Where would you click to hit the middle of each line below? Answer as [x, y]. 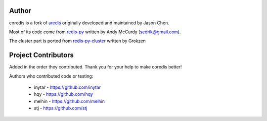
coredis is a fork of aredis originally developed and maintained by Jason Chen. [89, 23]
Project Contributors [42, 55]
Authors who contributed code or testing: [51, 76]
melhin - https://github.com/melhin [69, 101]
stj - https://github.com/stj [61, 108]
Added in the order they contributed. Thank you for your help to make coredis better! [95, 67]
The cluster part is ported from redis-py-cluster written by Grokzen [77, 41]
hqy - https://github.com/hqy [64, 94]
